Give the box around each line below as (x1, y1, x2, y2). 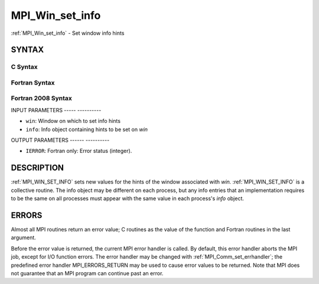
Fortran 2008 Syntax (11, 94, 72, 103)
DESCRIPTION (11, 163, 64, 173)
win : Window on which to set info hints (25, 117, 121, 125)
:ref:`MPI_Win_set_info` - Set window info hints (11, 30, 125, 37)
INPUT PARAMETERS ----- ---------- (11, 106, 102, 113)
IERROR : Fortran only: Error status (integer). (25, 148, 132, 155)
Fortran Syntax (11, 79, 55, 87)
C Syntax (11, 63, 38, 71)
